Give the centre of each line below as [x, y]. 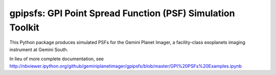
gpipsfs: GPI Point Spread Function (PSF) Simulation [122, 13]
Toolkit [24, 27]
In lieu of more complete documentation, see [57, 59]
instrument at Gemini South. [39, 49]
